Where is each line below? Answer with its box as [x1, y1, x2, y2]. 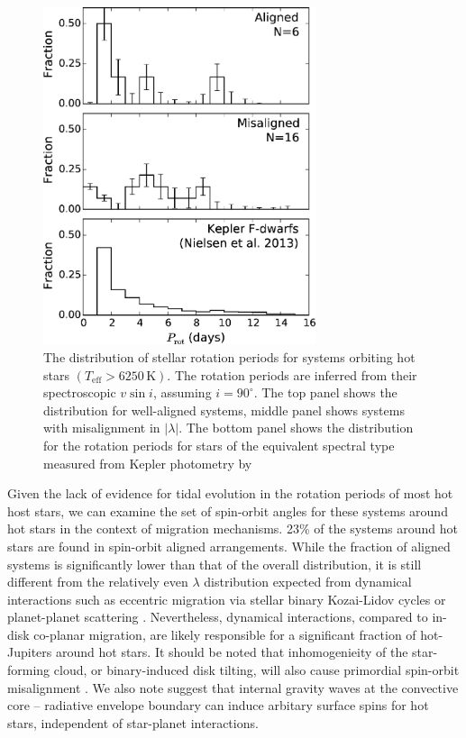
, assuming [152, 383, 212, 402]
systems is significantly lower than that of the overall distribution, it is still [7, 554, 422, 573]
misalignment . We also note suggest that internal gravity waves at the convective [7, 678, 459, 697]
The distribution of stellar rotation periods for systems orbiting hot [43, 347, 416, 366]
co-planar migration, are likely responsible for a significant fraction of [33, 624, 416, 643]
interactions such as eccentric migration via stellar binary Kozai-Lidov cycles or [7, 589, 446, 608]
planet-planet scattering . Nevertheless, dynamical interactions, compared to [7, 607, 428, 626]
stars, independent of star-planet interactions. [7, 713, 259, 732]
